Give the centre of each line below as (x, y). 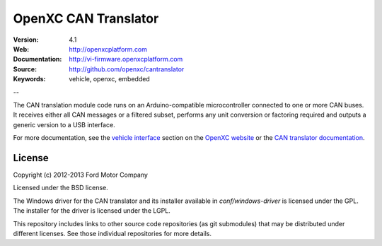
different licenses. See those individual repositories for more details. (112, 233)
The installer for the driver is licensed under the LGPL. (92, 211)
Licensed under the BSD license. (61, 188)
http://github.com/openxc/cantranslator (127, 69)
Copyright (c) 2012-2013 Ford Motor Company (81, 175)
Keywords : (29, 79)
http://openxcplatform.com (108, 49)
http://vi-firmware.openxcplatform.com (126, 59)
